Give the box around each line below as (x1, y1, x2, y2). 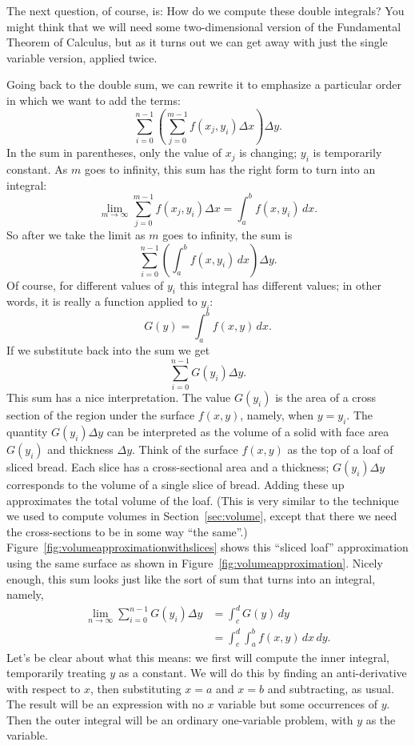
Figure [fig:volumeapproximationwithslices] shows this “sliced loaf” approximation (6, 539, 409, 555)
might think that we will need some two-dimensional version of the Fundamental (6, 18, 401, 34)
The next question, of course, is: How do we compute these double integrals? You (6, 2, 405, 18)
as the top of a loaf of (287, 441, 393, 458)
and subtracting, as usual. (267, 680, 394, 696)
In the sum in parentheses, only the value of (6, 144, 221, 161)
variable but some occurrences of (217, 696, 377, 712)
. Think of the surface (132, 441, 238, 458)
